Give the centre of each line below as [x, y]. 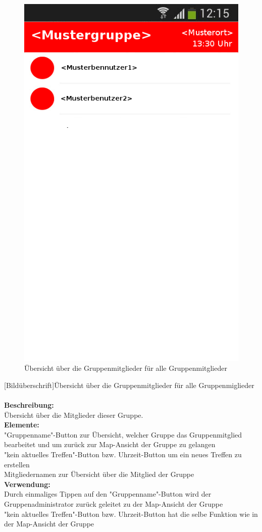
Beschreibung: [29, 405]
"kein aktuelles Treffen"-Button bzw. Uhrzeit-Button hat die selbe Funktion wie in [131, 514]
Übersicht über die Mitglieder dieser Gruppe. [74, 415]
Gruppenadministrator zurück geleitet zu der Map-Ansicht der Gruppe [114, 503]
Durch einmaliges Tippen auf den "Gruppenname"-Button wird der [108, 494]
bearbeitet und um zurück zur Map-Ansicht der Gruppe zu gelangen [110, 444]
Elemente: [22, 425]
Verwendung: [27, 484]
